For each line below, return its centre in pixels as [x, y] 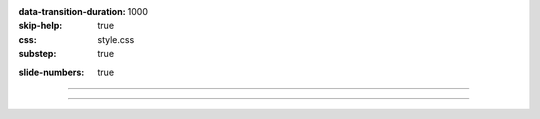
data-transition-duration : [72, 11]
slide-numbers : [51, 72]
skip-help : [40, 26]
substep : [37, 54]
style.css [116, 39]
